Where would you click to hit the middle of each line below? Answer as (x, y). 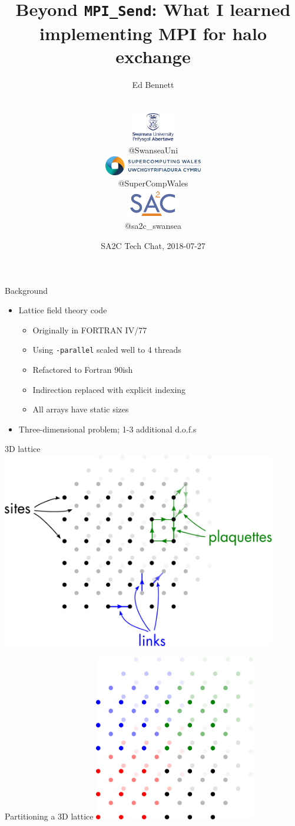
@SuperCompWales (153, 183)
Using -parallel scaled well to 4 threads (107, 350)
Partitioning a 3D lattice (49, 816)
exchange (153, 56)
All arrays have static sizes (81, 409)
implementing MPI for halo (153, 33)
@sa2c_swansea (153, 226)
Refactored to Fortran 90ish (83, 369)
